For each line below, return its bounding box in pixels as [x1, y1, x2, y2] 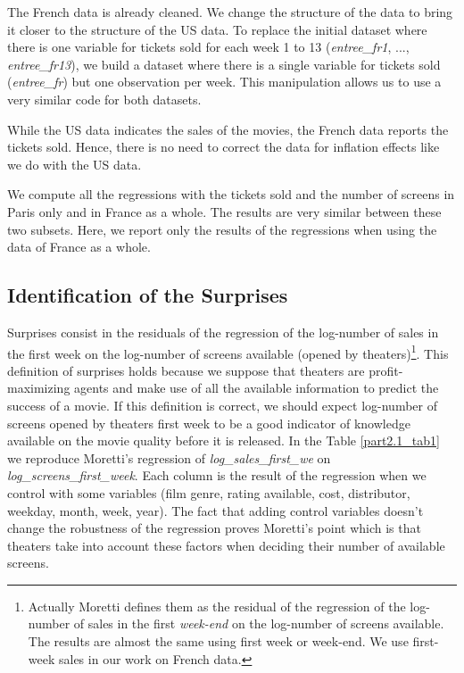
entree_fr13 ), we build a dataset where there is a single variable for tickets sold [7, 54, 441, 73]
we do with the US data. [7, 154, 142, 173]
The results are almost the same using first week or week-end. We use [28, 632, 409, 651]
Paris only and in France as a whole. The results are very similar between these [7, 202, 442, 220]
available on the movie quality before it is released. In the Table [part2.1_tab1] [7, 431, 440, 450]
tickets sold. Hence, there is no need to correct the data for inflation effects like [7, 137, 440, 156]
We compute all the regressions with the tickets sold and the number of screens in [7, 185, 455, 204]
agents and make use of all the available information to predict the [74, 378, 439, 397]
